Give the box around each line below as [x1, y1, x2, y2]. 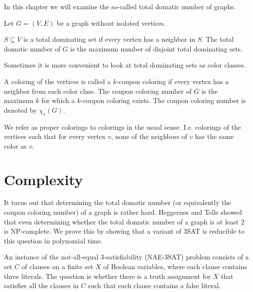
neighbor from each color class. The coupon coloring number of [4, 86, 192, 96]
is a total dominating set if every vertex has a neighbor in [23, 34, 196, 44]
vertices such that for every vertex [4, 131, 106, 141]
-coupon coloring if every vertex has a [116, 76, 229, 86]
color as [4, 140, 27, 151]
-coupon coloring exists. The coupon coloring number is [80, 95, 246, 105]
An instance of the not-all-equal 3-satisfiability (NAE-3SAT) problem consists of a [4, 252, 249, 262]
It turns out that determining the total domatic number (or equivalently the [4, 197, 231, 207]
